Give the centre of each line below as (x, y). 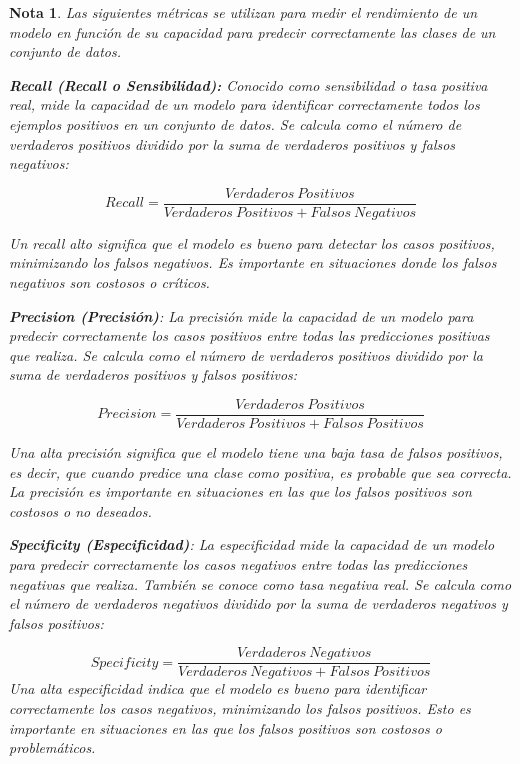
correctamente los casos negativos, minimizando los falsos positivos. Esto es (240, 708)
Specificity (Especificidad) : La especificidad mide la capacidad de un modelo (252, 544)
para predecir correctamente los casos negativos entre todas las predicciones (238, 564)
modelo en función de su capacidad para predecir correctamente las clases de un (252, 31)
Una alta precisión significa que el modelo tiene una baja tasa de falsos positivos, (256, 452)
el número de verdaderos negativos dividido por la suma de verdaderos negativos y (258, 603)
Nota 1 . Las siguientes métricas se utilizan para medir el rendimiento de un (243, 12)
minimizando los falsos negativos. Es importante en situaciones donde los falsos (253, 262)
